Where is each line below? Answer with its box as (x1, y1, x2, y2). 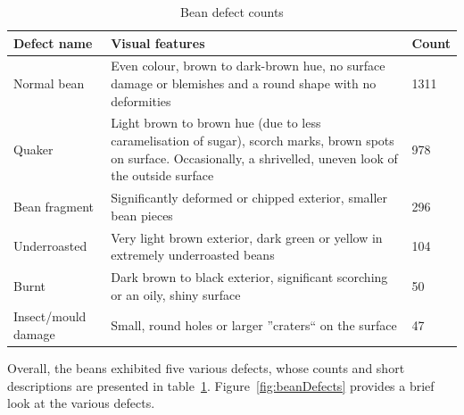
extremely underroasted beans (111, 245, 275, 264)
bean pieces (111, 205, 173, 224)
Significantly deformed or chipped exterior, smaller (111, 188, 388, 207)
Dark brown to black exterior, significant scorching (111, 267, 388, 286)
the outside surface (111, 166, 214, 185)
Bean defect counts (180, 3, 284, 21)
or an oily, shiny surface (111, 285, 241, 303)
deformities (111, 91, 171, 110)
